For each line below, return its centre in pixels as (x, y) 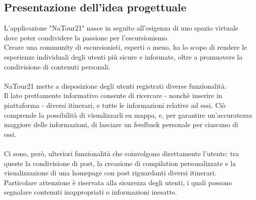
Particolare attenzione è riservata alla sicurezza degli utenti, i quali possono (118, 182)
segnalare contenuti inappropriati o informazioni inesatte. (91, 192)
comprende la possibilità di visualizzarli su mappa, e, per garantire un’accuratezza (128, 115)
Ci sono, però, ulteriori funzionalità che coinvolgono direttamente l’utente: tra (122, 153)
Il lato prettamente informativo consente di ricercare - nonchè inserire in (113, 95)
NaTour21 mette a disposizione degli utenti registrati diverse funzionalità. (115, 85)
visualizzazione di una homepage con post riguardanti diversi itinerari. (110, 173)
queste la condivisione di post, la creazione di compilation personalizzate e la (120, 163)
